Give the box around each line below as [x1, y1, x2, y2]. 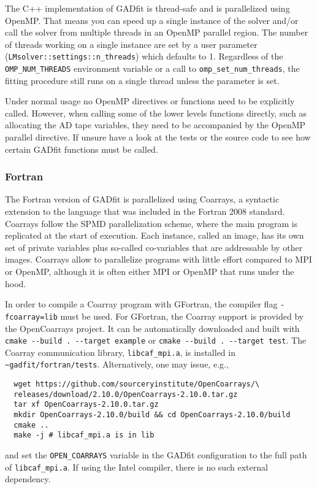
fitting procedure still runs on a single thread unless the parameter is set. [5, 74, 280, 87]
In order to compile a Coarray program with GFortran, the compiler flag [5, 298, 278, 310]
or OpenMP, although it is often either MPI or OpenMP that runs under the [5, 265, 294, 278]
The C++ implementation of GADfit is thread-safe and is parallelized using [5, 2, 290, 14]
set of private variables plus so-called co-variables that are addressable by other [5, 241, 303, 253]
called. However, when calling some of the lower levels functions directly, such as [5, 106, 307, 119]
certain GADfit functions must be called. [5, 142, 158, 155]
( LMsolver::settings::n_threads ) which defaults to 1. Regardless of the [5, 50, 283, 63]
